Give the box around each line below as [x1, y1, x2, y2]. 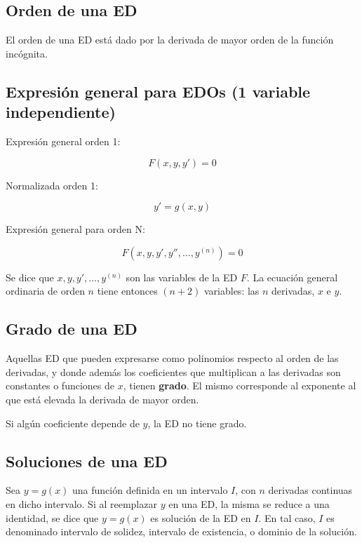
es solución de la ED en [150, 510, 251, 525]
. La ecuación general [246, 269, 338, 284]
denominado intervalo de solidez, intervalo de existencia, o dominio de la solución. [6, 524, 357, 539]
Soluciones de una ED [6, 450, 168, 471]
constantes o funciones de [6, 378, 114, 393]
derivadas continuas [268, 483, 353, 497]
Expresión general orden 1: [6, 133, 121, 148]
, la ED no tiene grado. [147, 415, 247, 430]
